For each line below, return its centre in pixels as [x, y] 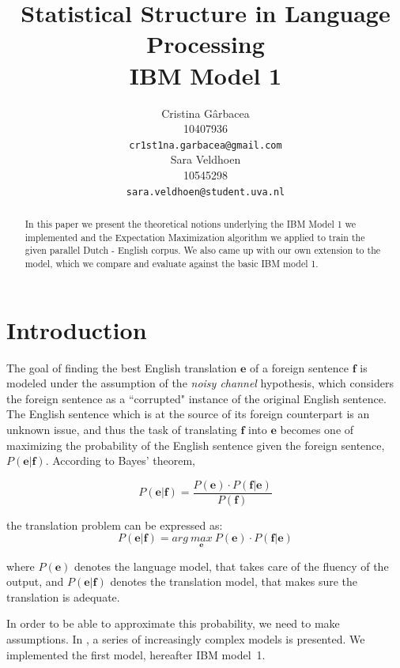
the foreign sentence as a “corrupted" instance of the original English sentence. [196, 398]
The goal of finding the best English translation [122, 367]
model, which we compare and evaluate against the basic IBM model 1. [172, 263]
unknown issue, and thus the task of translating [122, 429]
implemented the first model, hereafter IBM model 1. [136, 654]
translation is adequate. [63, 596]
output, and [35, 581]
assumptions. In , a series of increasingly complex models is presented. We [186, 638]
